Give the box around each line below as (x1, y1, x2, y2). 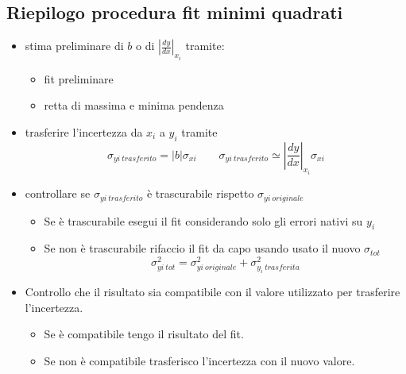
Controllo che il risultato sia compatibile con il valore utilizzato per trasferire (25, 283, 400, 300)
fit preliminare (44, 70, 114, 87)
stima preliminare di (25, 37, 124, 54)
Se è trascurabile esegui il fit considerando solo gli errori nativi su (44, 212, 363, 229)
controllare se (25, 185, 91, 202)
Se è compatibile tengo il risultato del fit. (44, 326, 244, 342)
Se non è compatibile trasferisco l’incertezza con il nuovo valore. (44, 352, 355, 368)
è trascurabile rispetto (146, 185, 254, 202)
